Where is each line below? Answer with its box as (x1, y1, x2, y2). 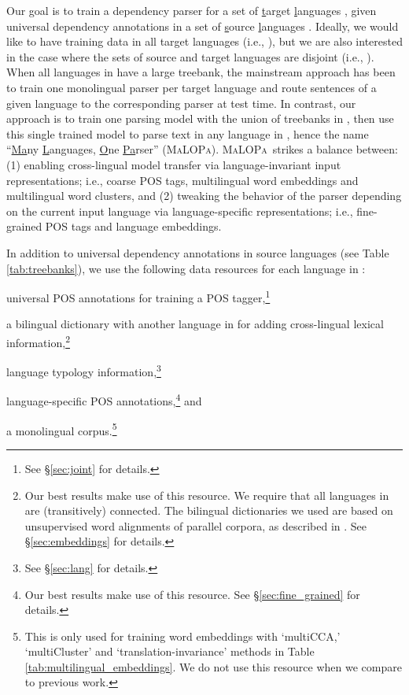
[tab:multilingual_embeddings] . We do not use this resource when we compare (24, 658, 402, 675)
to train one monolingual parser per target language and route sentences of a (6, 79, 377, 95)
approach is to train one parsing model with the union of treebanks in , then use (6, 110, 394, 127)
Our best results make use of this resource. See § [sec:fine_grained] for (24, 586, 360, 602)
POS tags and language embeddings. (45, 218, 222, 235)
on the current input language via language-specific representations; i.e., (6, 202, 353, 219)
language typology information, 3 (6, 361, 161, 379)
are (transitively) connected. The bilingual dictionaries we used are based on (24, 502, 393, 519)
